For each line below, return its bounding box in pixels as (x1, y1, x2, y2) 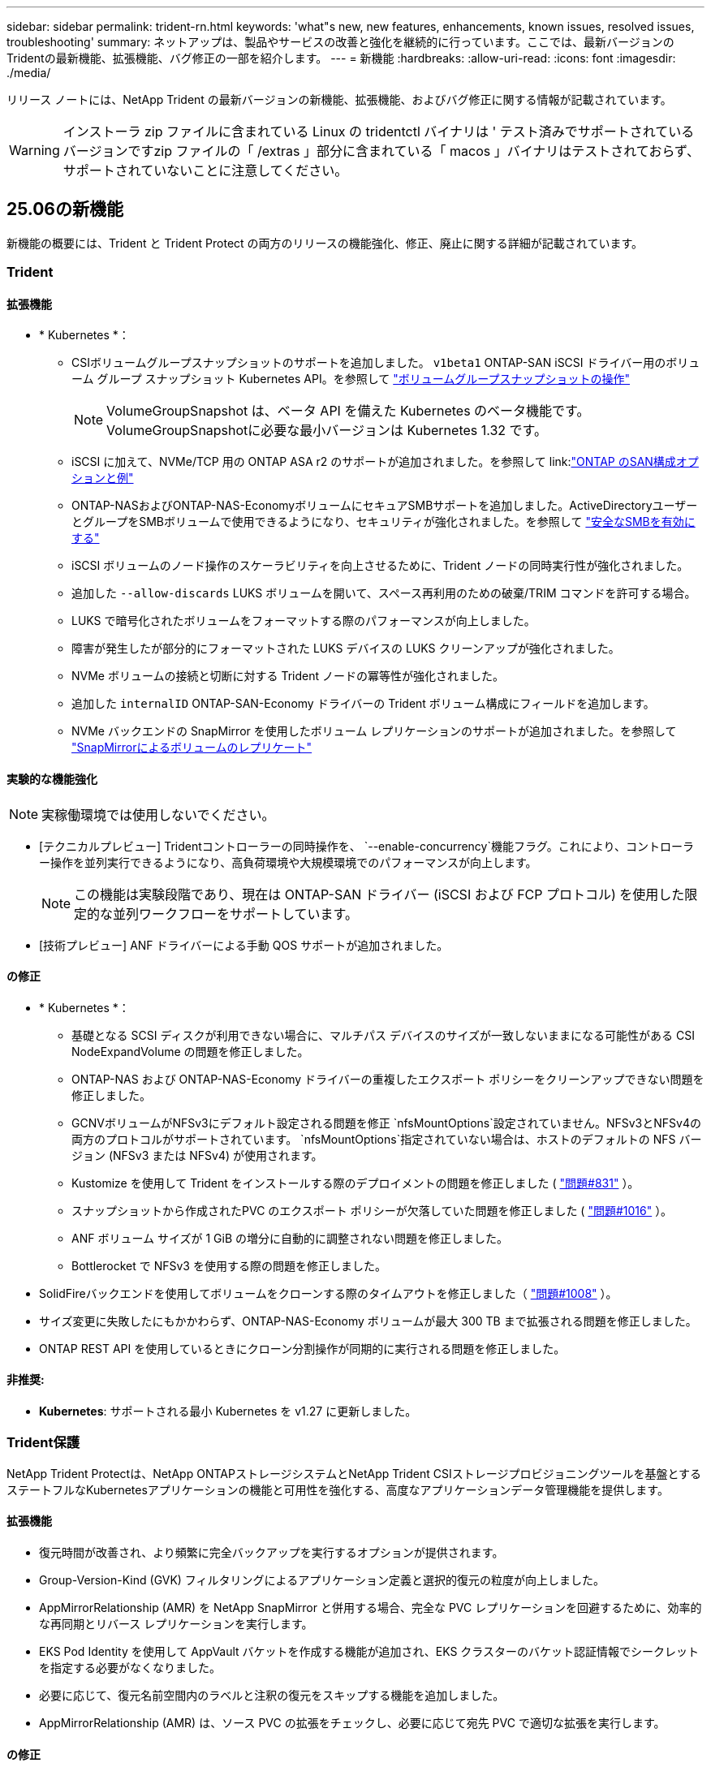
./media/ (6, 66, 51, 80)
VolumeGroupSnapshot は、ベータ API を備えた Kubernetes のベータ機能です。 (106, 403, 590, 420)
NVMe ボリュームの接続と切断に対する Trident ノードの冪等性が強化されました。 (71, 669, 505, 683)
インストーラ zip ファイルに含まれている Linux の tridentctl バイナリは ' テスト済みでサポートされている (62, 123, 695, 140)
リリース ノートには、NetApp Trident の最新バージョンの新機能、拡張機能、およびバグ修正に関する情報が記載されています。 (6, 93, 672, 106)
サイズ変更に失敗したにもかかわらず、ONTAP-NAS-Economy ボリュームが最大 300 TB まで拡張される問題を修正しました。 (39, 1313, 697, 1328)
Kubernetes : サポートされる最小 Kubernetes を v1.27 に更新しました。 (39, 1404, 417, 1419)
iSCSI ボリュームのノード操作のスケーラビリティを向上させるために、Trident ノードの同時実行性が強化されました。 (71, 558, 689, 573)
